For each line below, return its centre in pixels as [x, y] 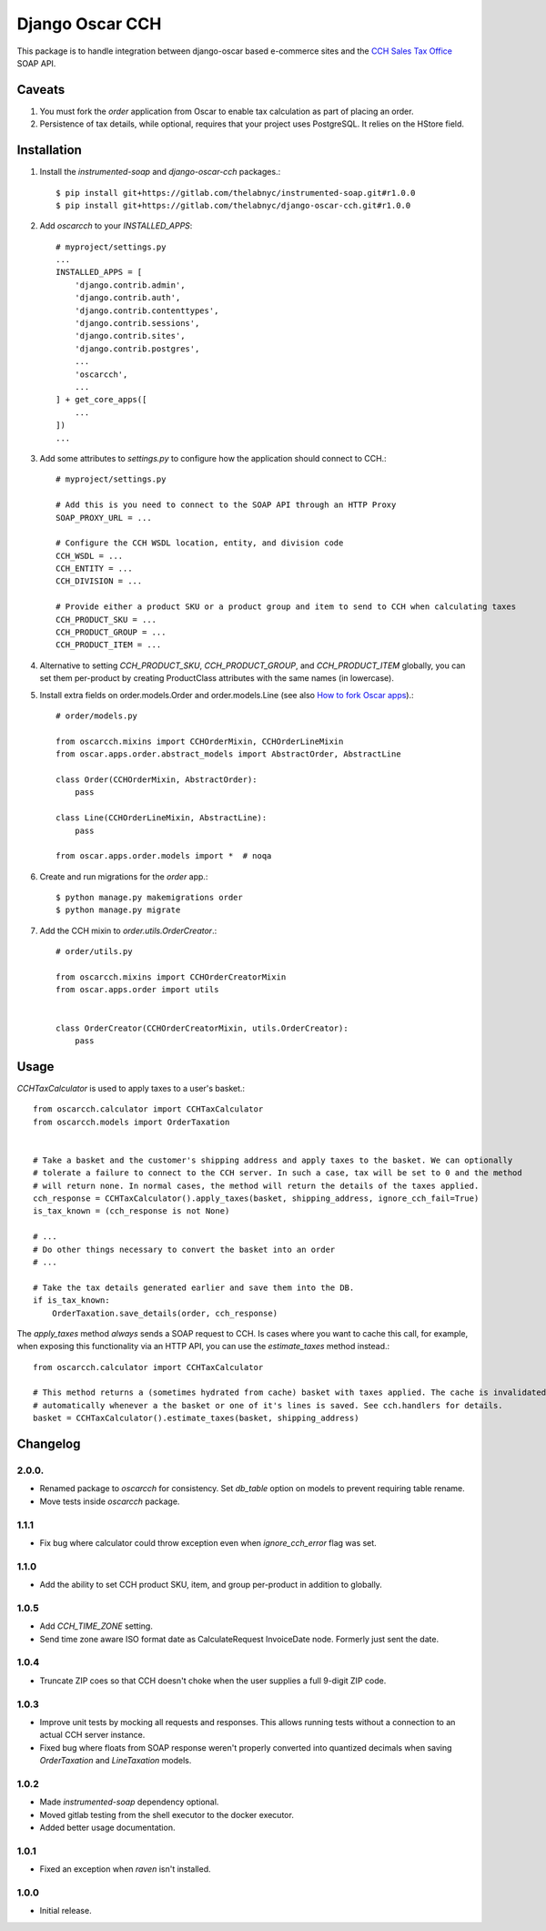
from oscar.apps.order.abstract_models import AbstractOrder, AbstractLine [228, 754]
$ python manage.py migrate [118, 910]
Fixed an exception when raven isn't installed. [125, 1869]
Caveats [41, 90]
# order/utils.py [94, 952]
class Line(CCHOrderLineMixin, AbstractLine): [162, 818]
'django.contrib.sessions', [137, 324]
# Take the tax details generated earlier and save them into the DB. [194, 1287]
